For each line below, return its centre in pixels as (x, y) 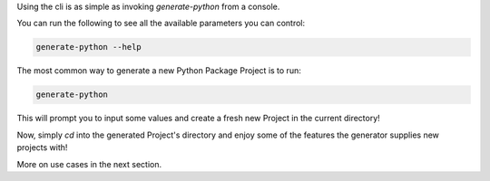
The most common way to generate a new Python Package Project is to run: (159, 71)
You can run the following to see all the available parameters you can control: (161, 24)
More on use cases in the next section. (89, 164)
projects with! (42, 148)
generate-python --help (89, 47)
